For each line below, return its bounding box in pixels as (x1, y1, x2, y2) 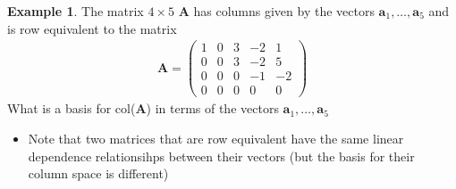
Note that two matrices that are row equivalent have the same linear (28, 129, 404, 147)
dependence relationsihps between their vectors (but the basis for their (28, 146, 415, 165)
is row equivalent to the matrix (7, 19, 177, 37)
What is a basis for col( (7, 99, 136, 118)
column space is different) (28, 164, 169, 183)
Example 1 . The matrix (7, 2, 144, 20)
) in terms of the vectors (146, 99, 279, 118)
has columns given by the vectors (193, 2, 375, 20)
